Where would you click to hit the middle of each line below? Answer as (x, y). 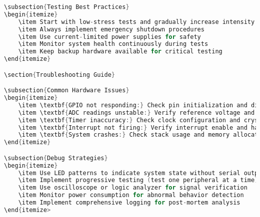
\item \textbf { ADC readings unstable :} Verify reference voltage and (136, 112)
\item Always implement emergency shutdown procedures (111, 29)
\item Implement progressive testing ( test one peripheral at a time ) (138, 180)
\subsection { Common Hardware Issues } (67, 91)
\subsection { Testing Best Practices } (67, 7)
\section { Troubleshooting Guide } (59, 75)
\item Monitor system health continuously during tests (113, 44)
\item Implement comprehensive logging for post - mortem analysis (129, 203)
